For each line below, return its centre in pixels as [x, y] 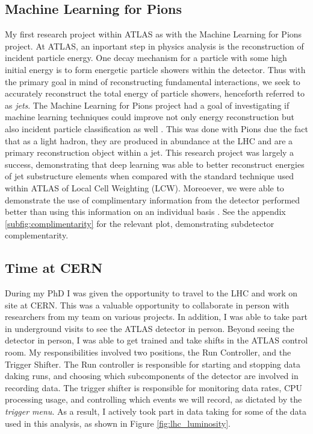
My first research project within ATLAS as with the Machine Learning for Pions [153, 34]
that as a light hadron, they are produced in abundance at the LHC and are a [149, 140]
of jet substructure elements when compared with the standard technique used [150, 176]
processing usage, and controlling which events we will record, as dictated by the [153, 399]
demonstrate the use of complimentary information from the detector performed [153, 199]
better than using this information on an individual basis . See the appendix [145, 212]
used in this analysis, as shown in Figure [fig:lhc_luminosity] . [118, 423]
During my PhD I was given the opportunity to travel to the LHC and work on [151, 293]
